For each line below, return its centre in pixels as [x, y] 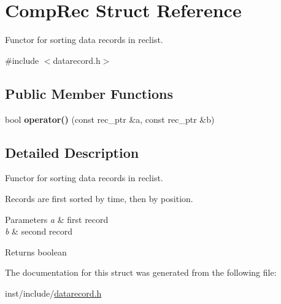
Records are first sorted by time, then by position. [99, 198]
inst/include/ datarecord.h [53, 293]
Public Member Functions [89, 93]
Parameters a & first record [57, 219]
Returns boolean [36, 251]
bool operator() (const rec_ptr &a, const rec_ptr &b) [110, 119]
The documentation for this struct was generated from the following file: [141, 272]
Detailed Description [72, 152]
